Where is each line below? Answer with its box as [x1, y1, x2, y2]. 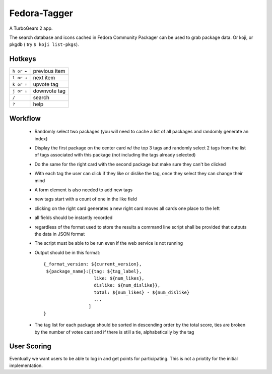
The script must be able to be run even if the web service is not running [34, 240, 183, 246]
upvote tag [33, 81, 59, 88]
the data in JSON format [34, 231, 85, 237]
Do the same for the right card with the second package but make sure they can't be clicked [34, 161, 226, 167]
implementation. [9, 362, 43, 368]
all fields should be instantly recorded [34, 215, 113, 221]
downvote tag [33, 87, 65, 94]
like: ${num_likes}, [94, 275, 145, 281]
